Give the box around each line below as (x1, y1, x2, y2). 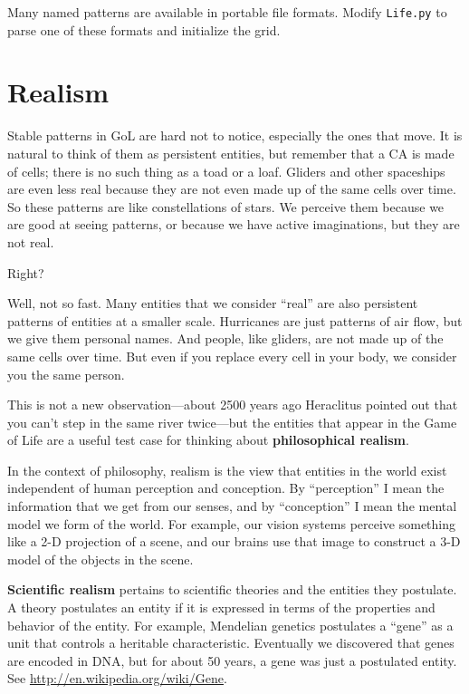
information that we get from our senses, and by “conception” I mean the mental (7, 496, 457, 516)
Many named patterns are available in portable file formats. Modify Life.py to (7, 3, 447, 21)
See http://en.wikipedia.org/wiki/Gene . (7, 669, 227, 688)
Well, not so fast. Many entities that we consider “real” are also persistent (7, 294, 418, 313)
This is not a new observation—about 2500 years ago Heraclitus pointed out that (7, 395, 458, 414)
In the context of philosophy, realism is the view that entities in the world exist (7, 460, 447, 479)
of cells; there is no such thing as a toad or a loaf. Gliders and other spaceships (7, 161, 445, 180)
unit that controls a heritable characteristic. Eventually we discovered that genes (7, 633, 455, 652)
